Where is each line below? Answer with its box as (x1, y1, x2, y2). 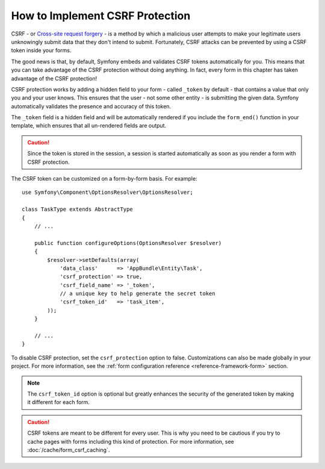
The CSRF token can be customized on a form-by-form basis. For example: (11, 175, 198, 182)
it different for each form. (27, 399, 90, 406)
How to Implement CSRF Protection (11, 9, 191, 22)
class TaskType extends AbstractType (22, 206, 134, 213)
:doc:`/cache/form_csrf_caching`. (27, 446, 110, 453)
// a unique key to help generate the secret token (60, 290, 216, 297)
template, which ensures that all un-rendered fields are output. (11, 122, 167, 129)
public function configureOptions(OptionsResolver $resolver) (34, 240, 222, 246)
